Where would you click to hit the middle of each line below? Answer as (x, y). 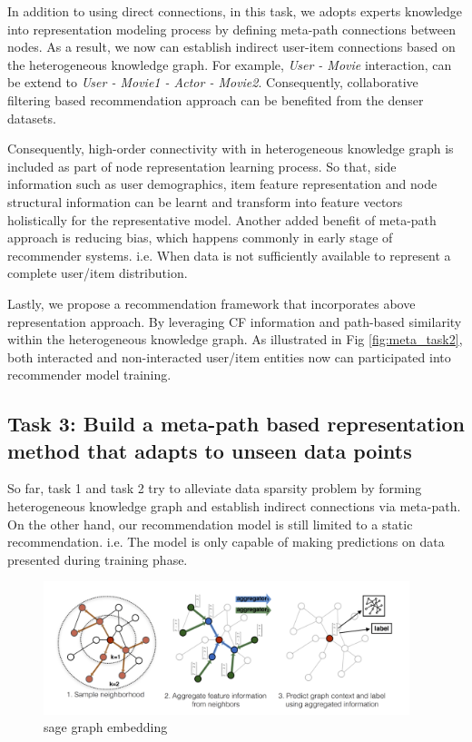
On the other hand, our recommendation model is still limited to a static (210, 524)
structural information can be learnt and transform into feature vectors (205, 201)
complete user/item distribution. (98, 273)
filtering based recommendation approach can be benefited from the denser (216, 99)
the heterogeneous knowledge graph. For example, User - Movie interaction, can (230, 64)
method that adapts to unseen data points (210, 450)
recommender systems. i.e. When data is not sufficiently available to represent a (229, 255)
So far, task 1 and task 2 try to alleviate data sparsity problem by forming (215, 488)
